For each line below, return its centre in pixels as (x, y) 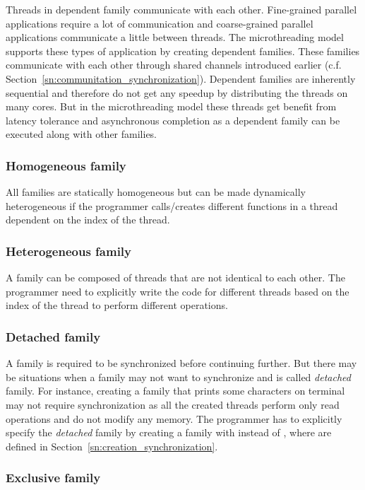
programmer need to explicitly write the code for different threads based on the (178, 291)
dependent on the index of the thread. (88, 220)
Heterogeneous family (69, 251)
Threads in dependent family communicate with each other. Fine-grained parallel (181, 9)
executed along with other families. (82, 134)
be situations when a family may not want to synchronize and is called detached (178, 377)
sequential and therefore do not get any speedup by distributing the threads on (177, 92)
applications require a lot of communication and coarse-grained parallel (160, 23)
